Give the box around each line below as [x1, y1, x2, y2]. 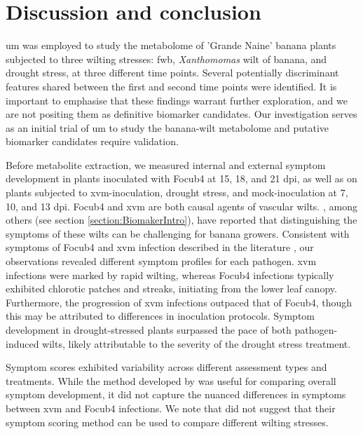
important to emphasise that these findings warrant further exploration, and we [6, 93, 348, 107]
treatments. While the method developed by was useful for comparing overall [6, 373, 336, 388]
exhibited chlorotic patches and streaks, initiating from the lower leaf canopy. [6, 281, 337, 296]
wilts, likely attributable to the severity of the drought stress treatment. [42, 336, 351, 351]
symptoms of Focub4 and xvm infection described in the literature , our [6, 240, 314, 255]
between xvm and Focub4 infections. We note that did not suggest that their [6, 400, 336, 415]
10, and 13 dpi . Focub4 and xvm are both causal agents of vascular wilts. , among [6, 198, 357, 213]
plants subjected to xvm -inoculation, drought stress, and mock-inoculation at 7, [6, 185, 348, 200]
